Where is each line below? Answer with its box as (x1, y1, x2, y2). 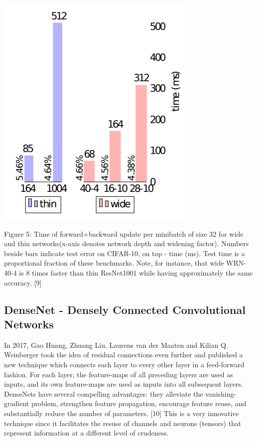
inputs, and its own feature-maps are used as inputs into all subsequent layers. (4, 379, 243, 389)
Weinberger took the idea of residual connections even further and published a (4, 349, 243, 360)
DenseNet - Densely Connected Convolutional (4, 301, 246, 317)
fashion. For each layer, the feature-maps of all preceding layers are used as (4, 369, 233, 379)
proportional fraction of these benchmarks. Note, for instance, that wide (4, 258, 224, 268)
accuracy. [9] (4, 277, 42, 288)
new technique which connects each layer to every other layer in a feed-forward (4, 359, 245, 369)
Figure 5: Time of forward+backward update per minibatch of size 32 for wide (4, 228, 244, 239)
